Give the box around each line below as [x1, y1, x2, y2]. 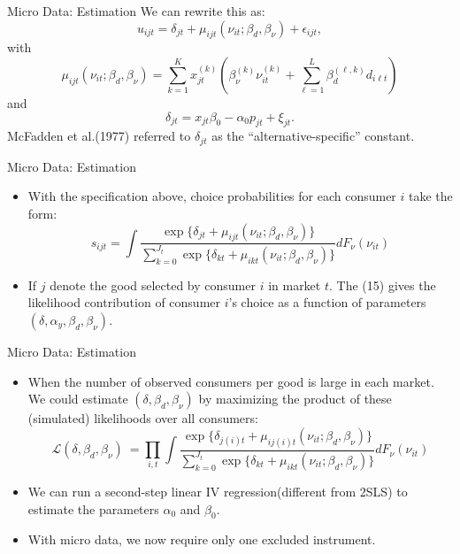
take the [409, 187, 453, 205]
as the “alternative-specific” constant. [211, 127, 415, 145]
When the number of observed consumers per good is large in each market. [27, 372, 434, 390]
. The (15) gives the [329, 275, 436, 294]
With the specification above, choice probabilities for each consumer [27, 187, 396, 205]
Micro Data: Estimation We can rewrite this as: [7, 2, 265, 19]
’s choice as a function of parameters [228, 293, 426, 312]
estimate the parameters [27, 499, 159, 518]
